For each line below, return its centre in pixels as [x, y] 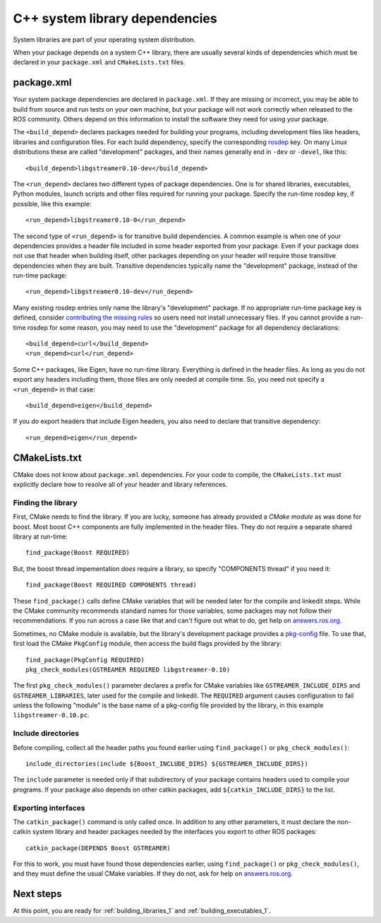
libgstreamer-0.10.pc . [51, 715]
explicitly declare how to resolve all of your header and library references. [120, 485]
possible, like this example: [52, 204]
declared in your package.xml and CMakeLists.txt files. [99, 62]
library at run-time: [40, 536]
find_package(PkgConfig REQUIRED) [85, 660]
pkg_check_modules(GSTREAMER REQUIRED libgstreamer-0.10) [128, 669]
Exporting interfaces [49, 808]
